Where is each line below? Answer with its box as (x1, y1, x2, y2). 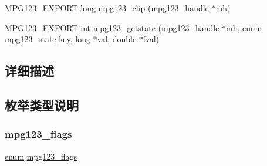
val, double (97, 33, 137, 45)
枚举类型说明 (5, 96, 79, 114)
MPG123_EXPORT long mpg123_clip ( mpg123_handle (5, 2, 209, 13)
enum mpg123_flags (5, 150, 77, 162)
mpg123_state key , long (5, 33, 90, 45)
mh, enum (226, 21, 262, 33)
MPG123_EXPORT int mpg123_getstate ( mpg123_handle (5, 21, 219, 33)
